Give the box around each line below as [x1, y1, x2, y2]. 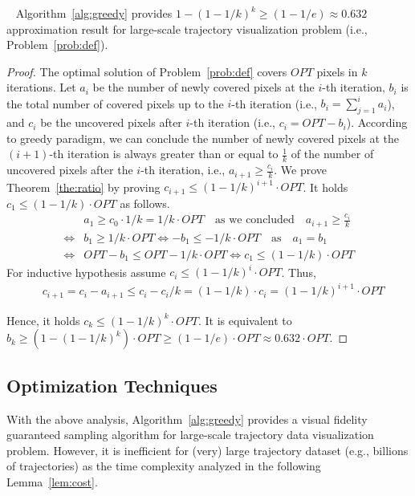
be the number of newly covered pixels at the [92, 79, 315, 96]
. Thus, [281, 263, 316, 280]
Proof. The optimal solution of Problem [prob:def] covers [6, 63, 287, 79]
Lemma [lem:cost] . [6, 474, 98, 490]
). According [346, 114, 408, 131]
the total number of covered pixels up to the [6, 95, 224, 112]
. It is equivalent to [197, 311, 292, 328]
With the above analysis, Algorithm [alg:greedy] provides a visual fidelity [6, 410, 368, 427]
